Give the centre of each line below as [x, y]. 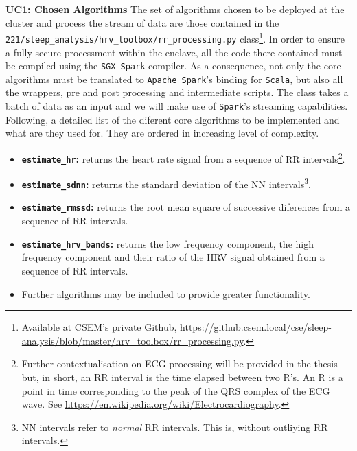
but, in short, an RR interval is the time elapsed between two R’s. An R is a [182, 377]
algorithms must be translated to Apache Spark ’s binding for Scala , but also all [174, 79]
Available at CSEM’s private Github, [99, 327]
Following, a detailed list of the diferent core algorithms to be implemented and [173, 119]
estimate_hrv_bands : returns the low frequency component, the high [168, 243]
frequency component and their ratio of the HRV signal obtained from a [173, 257]
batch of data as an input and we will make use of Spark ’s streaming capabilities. [177, 106]
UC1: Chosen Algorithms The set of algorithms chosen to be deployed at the [175, 9]
